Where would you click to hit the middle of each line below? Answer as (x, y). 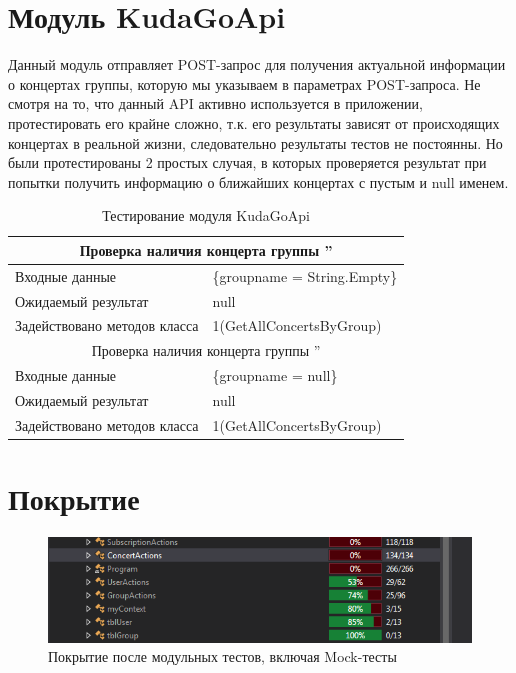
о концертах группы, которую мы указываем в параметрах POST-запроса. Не (244, 83)
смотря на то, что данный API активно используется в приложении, (215, 103)
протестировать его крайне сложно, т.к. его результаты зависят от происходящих (254, 122)
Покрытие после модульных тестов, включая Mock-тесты (222, 656)
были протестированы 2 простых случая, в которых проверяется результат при (247, 162)
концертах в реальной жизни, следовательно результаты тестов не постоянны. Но (255, 142)
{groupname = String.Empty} (305, 275)
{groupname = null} (275, 375)
